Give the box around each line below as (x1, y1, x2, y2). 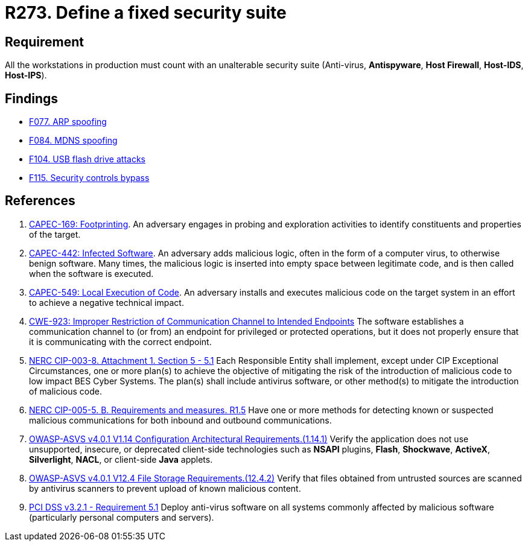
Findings (5, 90, 59, 106)
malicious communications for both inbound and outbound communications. (29, 414, 332, 425)
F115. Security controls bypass (29, 173, 150, 183)
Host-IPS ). (5, 70, 47, 81)
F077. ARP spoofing (29, 116, 107, 127)
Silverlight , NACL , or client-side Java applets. (29, 454, 213, 465)
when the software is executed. (29, 268, 154, 279)
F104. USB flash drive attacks (29, 154, 145, 165)
